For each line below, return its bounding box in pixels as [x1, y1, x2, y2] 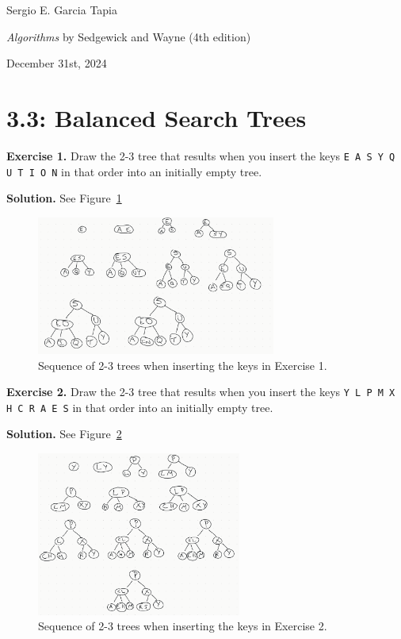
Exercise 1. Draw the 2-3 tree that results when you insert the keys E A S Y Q [6, 147, 395, 164]
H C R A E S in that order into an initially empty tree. [6, 398, 273, 415]
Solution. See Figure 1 [6, 190, 122, 206]
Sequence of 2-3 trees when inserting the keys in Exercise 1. [38, 356, 327, 373]
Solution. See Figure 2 [6, 425, 122, 442]
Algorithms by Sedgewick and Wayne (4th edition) [6, 28, 251, 44]
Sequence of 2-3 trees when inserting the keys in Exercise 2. [38, 618, 327, 634]
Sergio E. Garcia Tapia [6, 2, 117, 17]
